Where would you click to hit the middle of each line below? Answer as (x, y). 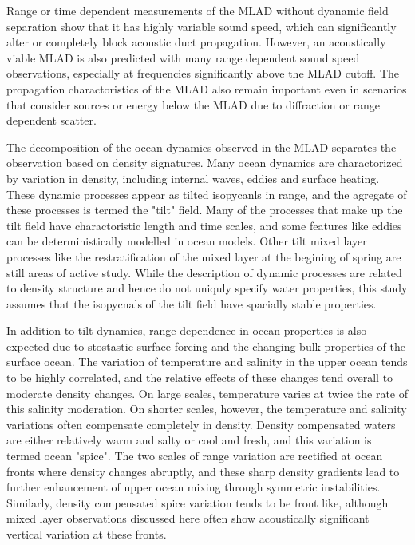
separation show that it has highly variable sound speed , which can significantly (202, 26)
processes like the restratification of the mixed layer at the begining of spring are (204, 256)
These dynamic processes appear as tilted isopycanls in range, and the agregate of (207, 194)
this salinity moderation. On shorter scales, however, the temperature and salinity (207, 409)
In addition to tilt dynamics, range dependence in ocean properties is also (187, 330)
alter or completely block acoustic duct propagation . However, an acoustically (196, 42)
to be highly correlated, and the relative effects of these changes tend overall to (200, 378)
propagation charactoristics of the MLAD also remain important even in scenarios (207, 88)
